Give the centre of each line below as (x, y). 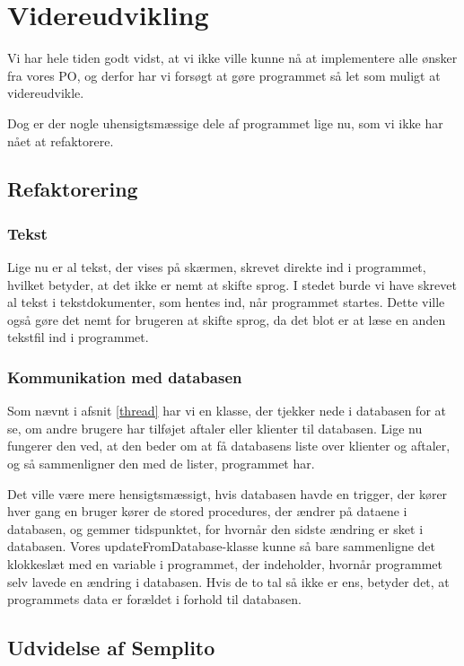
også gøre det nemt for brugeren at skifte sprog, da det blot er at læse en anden (227, 319)
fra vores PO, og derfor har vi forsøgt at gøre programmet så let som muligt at (224, 75)
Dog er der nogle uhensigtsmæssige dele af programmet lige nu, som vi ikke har (225, 123)
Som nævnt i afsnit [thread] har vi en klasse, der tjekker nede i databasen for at (227, 411)
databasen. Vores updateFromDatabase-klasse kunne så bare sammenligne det (222, 546)
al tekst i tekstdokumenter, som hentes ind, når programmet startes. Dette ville (226, 302)
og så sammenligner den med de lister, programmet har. (161, 464)
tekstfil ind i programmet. (78, 337)
